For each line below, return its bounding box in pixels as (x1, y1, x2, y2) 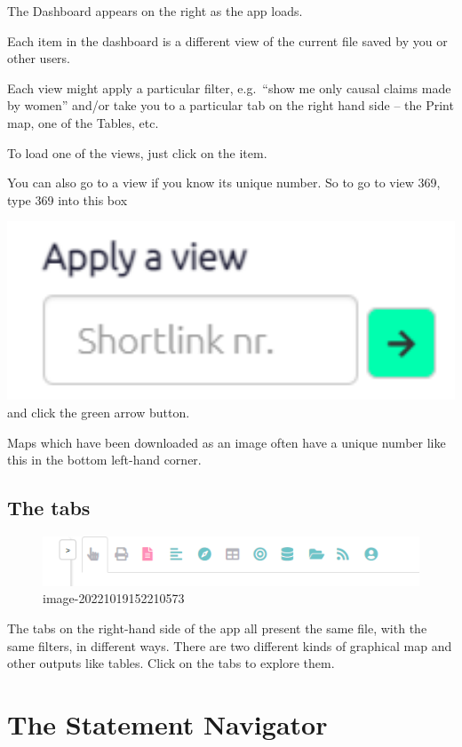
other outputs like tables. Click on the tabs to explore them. (7, 654, 335, 672)
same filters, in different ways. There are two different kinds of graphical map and (7, 636, 452, 655)
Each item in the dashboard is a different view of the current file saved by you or (7, 31, 448, 50)
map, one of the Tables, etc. (7, 113, 159, 131)
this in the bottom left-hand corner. (7, 450, 202, 469)
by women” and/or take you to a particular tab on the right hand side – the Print (7, 96, 454, 115)
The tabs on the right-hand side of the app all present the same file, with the (7, 618, 427, 637)
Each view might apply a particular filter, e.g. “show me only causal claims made (7, 78, 451, 97)
